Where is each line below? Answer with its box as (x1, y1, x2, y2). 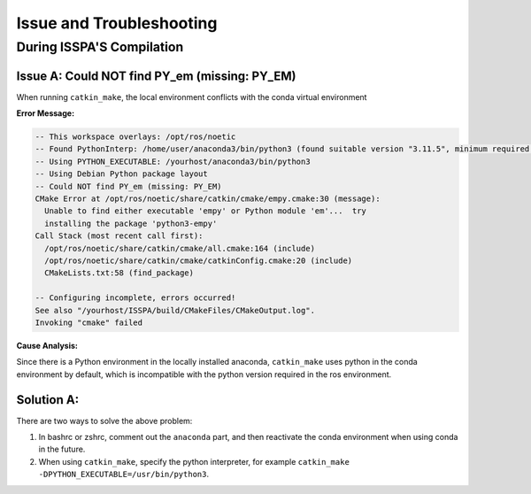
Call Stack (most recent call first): (35, 231, 204, 241)
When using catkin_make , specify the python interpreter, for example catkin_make (38, 456, 350, 467)
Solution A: (16, 392, 80, 407)
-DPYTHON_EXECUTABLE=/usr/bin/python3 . (38, 469, 210, 480)
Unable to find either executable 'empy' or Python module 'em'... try (44, 206, 367, 216)
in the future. (38, 444, 86, 455)
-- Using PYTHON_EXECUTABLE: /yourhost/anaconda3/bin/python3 (35, 156, 311, 166)
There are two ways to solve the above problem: (16, 415, 193, 426)
